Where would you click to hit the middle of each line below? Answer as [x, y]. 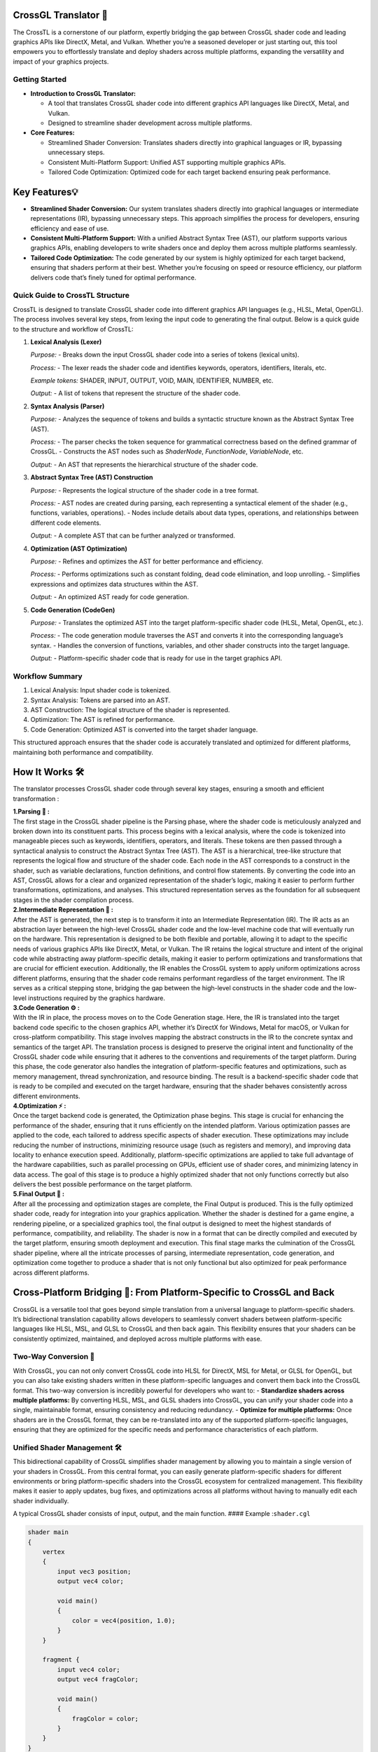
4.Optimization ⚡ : [40, 1106]
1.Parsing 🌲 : [31, 812]
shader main [48, 1532]
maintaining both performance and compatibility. [83, 752]
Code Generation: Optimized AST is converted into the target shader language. [144, 730]
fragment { [61, 1660]
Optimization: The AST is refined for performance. [103, 720]
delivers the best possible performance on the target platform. [103, 1184]
